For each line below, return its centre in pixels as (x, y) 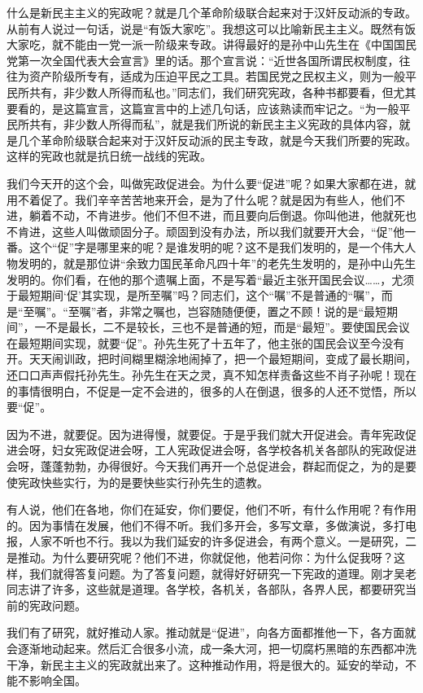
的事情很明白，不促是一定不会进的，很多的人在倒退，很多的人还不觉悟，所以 (211, 390)
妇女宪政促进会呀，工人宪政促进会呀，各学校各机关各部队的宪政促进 (234, 450)
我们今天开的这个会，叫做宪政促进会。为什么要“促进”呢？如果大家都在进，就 (211, 183)
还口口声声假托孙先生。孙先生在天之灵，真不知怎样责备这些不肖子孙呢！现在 (211, 375)
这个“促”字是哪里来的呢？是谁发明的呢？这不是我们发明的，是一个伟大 (217, 247)
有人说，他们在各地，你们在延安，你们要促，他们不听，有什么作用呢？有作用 (211, 509)
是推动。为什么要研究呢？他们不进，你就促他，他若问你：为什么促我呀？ (200, 557)
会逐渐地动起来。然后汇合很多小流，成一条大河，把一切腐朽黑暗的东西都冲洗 (211, 648)
